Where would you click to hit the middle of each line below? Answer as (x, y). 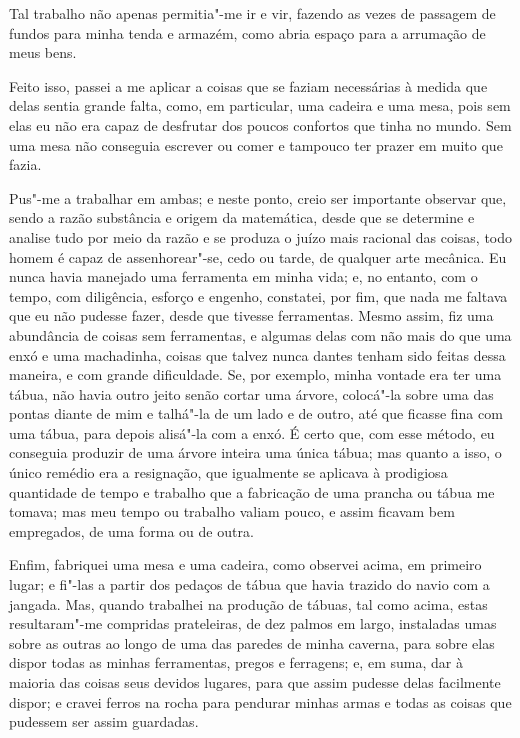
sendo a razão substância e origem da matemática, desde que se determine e (242, 217)
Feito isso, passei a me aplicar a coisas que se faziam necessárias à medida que (248, 85)
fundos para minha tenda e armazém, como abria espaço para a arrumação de (247, 32)
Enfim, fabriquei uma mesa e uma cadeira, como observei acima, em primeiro (245, 564)
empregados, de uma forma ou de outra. (131, 530)
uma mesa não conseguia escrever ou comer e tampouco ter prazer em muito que (256, 144)
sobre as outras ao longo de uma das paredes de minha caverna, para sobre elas (252, 642)
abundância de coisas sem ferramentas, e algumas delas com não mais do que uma (260, 334)
